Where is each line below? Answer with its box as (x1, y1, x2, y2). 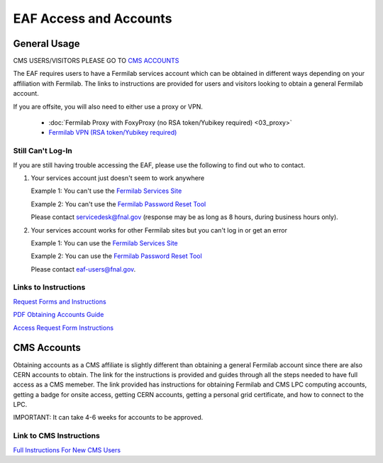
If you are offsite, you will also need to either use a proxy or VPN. (13, 102, 204, 111)
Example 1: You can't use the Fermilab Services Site (30, 186, 182, 195)
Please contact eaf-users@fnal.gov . (30, 264, 136, 273)
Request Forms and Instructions (13, 297, 106, 306)
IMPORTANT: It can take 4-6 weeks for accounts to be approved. (13, 413, 204, 422)
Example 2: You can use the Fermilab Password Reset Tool (30, 252, 202, 260)
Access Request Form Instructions (13, 323, 113, 332)
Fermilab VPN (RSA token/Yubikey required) (48, 128, 177, 137)
